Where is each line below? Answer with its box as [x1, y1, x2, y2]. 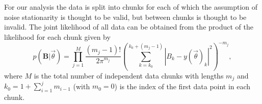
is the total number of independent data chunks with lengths [34, 70, 224, 81]
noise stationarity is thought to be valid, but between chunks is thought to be [4, 11, 247, 22]
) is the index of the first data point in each [114, 81, 251, 91]
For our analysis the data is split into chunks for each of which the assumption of [4, 2, 258, 12]
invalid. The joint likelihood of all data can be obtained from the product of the [4, 21, 253, 32]
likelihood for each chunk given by [4, 31, 111, 42]
